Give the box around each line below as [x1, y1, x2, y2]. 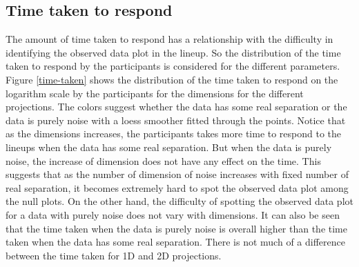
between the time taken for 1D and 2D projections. [6, 248, 222, 262]
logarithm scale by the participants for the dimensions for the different [6, 86, 304, 100]
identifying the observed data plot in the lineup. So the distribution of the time [6, 45, 341, 59]
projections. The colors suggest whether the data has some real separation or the [6, 99, 347, 114]
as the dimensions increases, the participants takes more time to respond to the [6, 126, 342, 141]
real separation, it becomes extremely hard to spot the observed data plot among [6, 180, 349, 195]
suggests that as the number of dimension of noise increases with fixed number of [6, 167, 349, 181]
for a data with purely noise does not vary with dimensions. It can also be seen [6, 207, 340, 221]
